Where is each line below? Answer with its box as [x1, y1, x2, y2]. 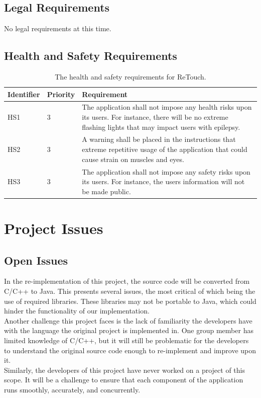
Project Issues [4, 217, 103, 238]
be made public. [82, 186, 131, 196]
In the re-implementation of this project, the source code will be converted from [4, 276, 250, 286]
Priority [47, 89, 75, 99]
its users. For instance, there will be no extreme [82, 112, 228, 122]
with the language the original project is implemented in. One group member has [4, 325, 253, 336]
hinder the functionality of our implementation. [4, 305, 150, 316]
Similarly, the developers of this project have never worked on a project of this [4, 364, 245, 375]
